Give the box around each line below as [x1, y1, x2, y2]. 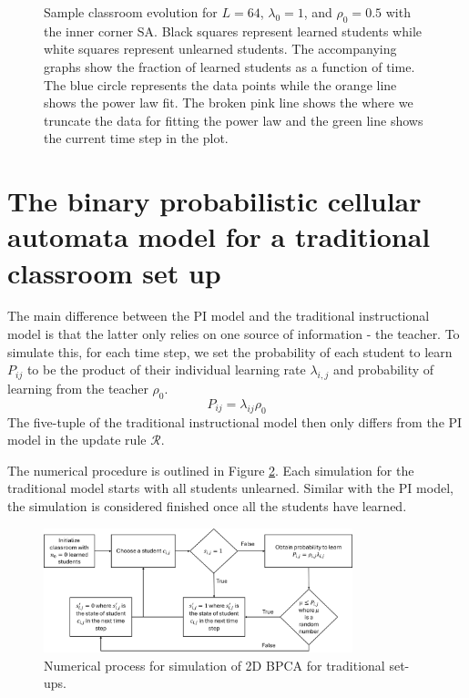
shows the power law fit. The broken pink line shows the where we [44, 93, 413, 112]
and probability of [332, 360, 434, 379]
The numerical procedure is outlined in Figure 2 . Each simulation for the [7, 460, 414, 479]
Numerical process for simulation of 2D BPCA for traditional [44, 655, 385, 674]
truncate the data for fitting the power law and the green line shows [44, 110, 423, 129]
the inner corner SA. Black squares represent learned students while [44, 21, 423, 40]
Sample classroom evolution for [44, 3, 218, 21]
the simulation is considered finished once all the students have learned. [7, 497, 407, 515]
